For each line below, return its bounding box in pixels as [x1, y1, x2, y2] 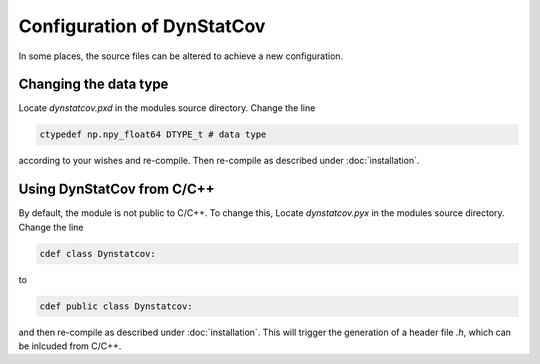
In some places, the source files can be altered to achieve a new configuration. [18, 50, 344, 62]
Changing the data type [18, 76, 169, 93]
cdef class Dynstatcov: [39, 248, 157, 259]
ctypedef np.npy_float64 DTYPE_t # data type [39, 129, 267, 140]
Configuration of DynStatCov [18, 15, 266, 37]
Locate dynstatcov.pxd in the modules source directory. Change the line [18, 102, 316, 114]
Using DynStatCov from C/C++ [18, 181, 215, 198]
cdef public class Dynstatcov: [39, 300, 194, 312]
